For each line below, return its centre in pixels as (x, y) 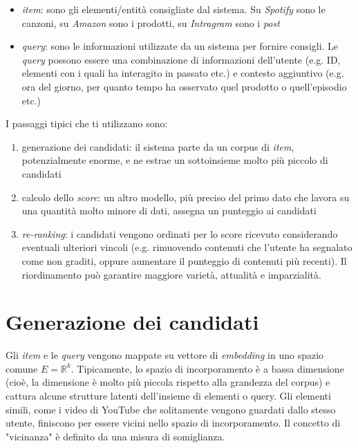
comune (22, 368)
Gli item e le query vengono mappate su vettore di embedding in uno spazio (165, 355)
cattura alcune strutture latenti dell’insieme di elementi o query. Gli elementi (168, 395)
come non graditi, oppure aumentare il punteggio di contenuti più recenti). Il (184, 260)
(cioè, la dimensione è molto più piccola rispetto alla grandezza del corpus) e (168, 382)
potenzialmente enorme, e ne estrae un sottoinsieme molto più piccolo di (175, 160)
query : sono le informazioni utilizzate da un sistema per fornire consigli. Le (180, 46)
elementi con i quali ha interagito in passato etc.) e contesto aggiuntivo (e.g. (183, 73)
